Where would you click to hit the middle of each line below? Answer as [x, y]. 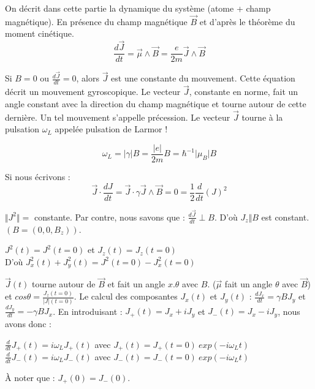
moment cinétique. [40, 33]
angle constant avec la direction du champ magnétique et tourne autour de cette [156, 104]
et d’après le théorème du [247, 21]
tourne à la [262, 117]
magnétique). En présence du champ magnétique [96, 21]
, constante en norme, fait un [244, 92]
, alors [88, 78]
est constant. [285, 217]
